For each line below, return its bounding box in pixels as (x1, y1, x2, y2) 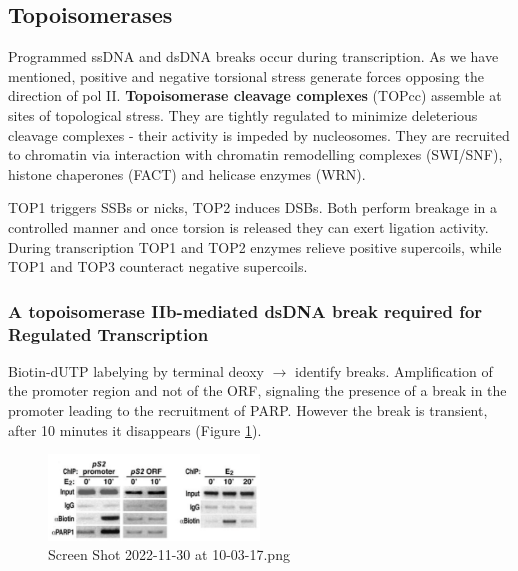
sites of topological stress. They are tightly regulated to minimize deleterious (8, 104, 478, 125)
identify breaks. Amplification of (295, 360, 493, 381)
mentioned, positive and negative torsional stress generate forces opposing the (8, 65, 484, 86)
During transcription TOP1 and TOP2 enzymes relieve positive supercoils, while (8, 236, 502, 257)
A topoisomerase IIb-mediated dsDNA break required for (8, 298, 483, 323)
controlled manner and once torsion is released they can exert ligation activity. (8, 216, 489, 237)
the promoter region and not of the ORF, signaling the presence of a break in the (8, 380, 507, 401)
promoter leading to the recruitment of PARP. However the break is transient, (8, 400, 488, 421)
